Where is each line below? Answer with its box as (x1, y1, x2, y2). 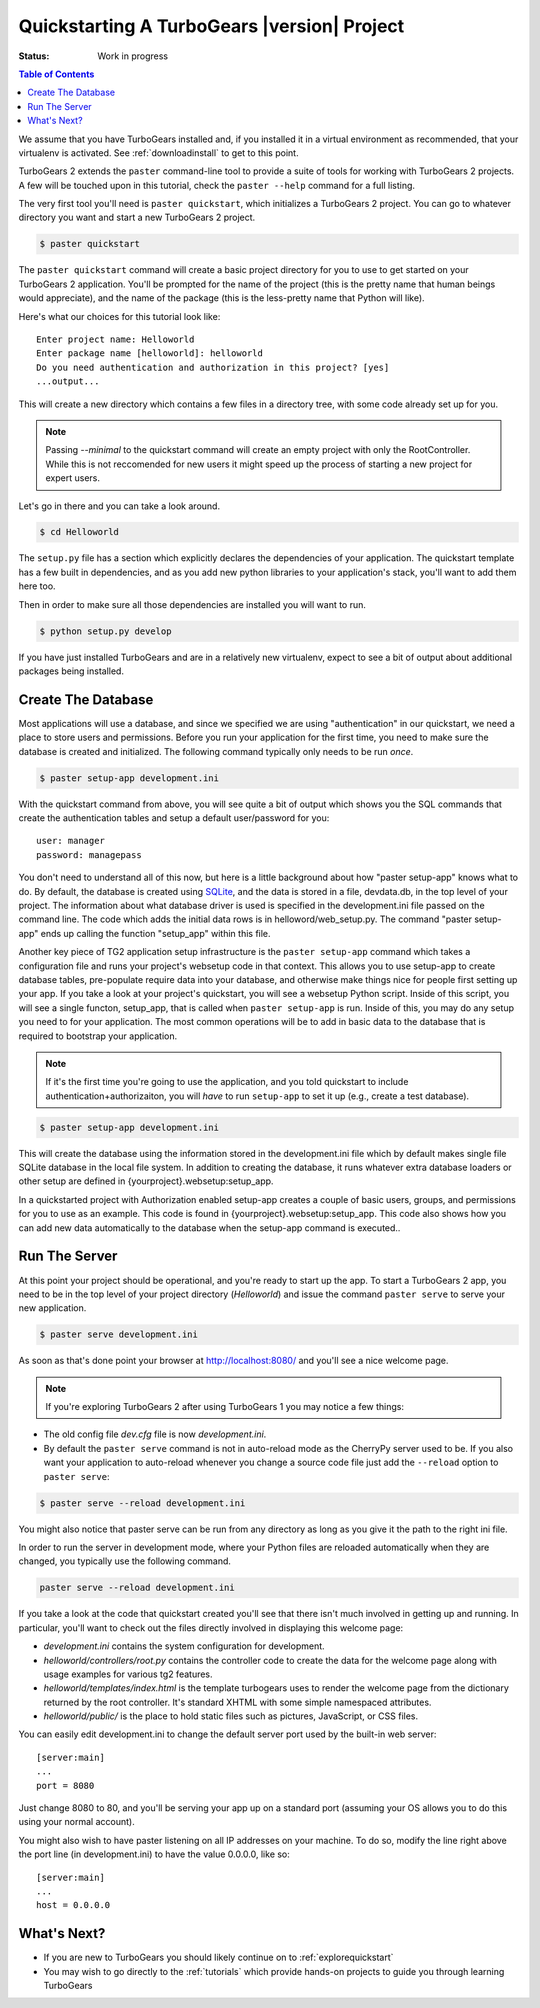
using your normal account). (18, 1816, 135, 1828)
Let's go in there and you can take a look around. (18, 500, 220, 512)
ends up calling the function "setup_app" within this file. (40, 927, 271, 939)
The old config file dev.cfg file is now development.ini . (43, 1428, 267, 1440)
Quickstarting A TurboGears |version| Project (18, 15, 405, 37)
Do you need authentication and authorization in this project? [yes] (36, 361, 390, 373)
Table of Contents (18, 68, 95, 80)
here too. (18, 580, 56, 592)
